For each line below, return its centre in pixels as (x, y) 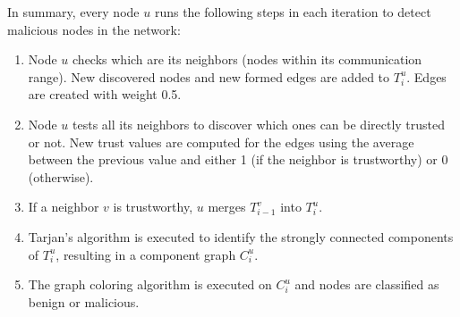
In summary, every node (73, 12)
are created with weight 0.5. (105, 94)
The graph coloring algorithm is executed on (150, 284)
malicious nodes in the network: (94, 29)
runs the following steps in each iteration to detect (293, 12)
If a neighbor (64, 207)
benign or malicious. (84, 301)
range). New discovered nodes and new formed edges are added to (209, 76)
